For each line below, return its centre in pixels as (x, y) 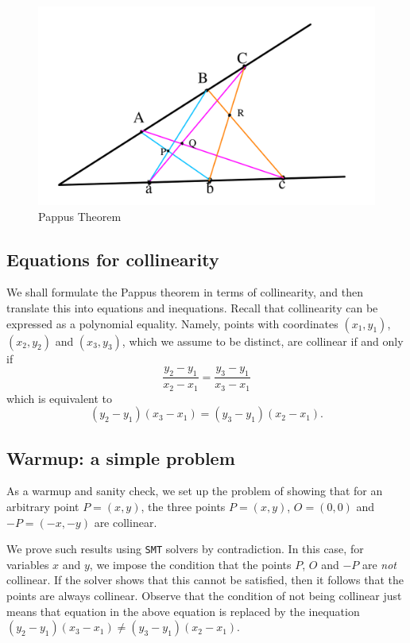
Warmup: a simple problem (121, 457)
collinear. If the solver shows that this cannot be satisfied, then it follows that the (205, 580)
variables (28, 564)
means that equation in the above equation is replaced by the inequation (183, 611)
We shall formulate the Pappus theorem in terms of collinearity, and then (185, 292)
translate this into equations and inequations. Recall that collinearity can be (192, 308)
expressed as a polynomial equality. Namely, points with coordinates (172, 323)
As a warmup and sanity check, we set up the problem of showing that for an (195, 491)
